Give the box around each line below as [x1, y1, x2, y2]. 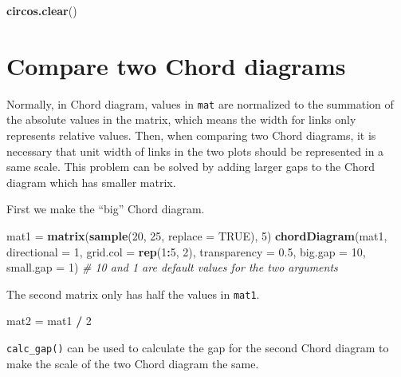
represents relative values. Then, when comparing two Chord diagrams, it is [6, 126, 376, 143]
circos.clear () [6, 2, 77, 18]
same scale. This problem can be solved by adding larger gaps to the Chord [6, 158, 375, 175]
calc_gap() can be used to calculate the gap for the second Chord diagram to [6, 339, 389, 355]
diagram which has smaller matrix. [6, 173, 176, 190]
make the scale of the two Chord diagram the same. [6, 355, 259, 371]
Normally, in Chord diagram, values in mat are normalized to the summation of [6, 95, 394, 112]
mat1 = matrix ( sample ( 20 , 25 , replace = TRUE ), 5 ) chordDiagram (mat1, [6, 227, 387, 244]
